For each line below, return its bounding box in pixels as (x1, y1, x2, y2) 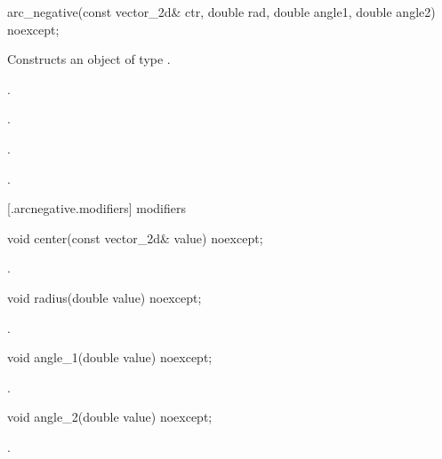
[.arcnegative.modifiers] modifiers (7, 199, 186, 218)
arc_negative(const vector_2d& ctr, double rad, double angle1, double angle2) (7, 3, 436, 20)
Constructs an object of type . (7, 50, 171, 68)
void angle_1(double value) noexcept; (7, 348, 213, 367)
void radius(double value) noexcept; (7, 288, 202, 306)
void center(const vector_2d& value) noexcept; (7, 228, 263, 247)
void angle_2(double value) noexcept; (7, 408, 213, 426)
